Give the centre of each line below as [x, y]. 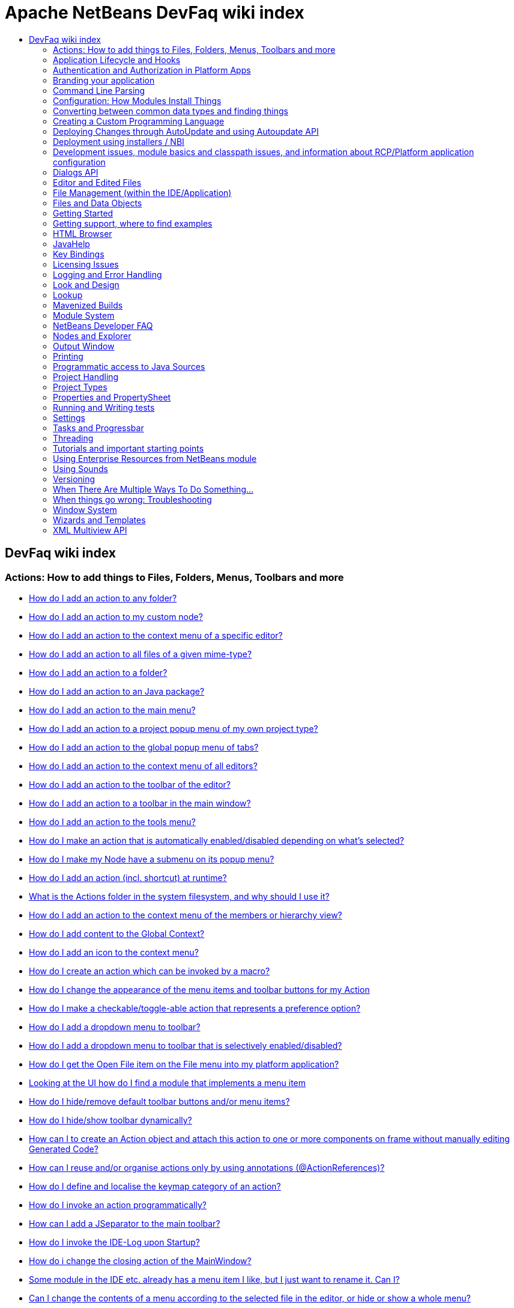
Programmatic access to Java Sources [129, 366]
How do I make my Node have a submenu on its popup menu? [152, 859]
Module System [84, 315]
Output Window [84, 346]
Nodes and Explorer [92, 336]
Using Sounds [80, 468]
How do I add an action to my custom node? [116, 616]
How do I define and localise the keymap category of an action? [155, 1186]
